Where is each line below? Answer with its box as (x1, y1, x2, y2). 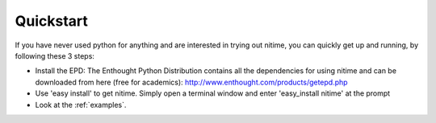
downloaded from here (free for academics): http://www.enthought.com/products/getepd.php (35, 77, 348, 87)
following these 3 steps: (15, 51, 94, 60)
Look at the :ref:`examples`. (35, 100, 127, 109)
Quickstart (15, 12, 89, 30)
